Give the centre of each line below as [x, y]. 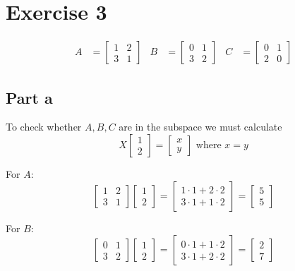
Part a [29, 97]
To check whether [44, 127]
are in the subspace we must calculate [200, 127]
